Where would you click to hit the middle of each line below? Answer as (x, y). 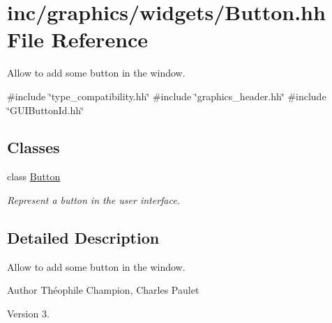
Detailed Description (83, 237)
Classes (33, 147)
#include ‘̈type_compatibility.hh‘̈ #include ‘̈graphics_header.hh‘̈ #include (167, 96)
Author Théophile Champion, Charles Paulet (103, 290)
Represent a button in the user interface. (93, 199)
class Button (34, 176)
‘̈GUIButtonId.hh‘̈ (45, 110)
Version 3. (28, 313)
